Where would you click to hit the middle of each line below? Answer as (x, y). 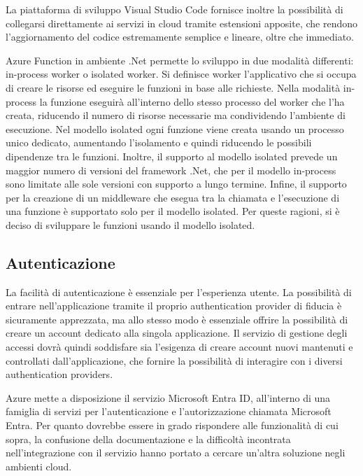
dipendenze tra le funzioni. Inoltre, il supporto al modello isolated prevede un (172, 156)
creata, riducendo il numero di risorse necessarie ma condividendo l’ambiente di (176, 115)
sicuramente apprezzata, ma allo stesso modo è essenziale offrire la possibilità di (177, 319)
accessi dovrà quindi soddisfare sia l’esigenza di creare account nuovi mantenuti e (179, 347)
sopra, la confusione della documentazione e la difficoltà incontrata (148, 439)
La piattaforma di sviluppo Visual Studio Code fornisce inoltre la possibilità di (175, 9)
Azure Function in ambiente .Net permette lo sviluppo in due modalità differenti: (180, 60)
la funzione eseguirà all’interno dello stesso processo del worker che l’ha (192, 101)
